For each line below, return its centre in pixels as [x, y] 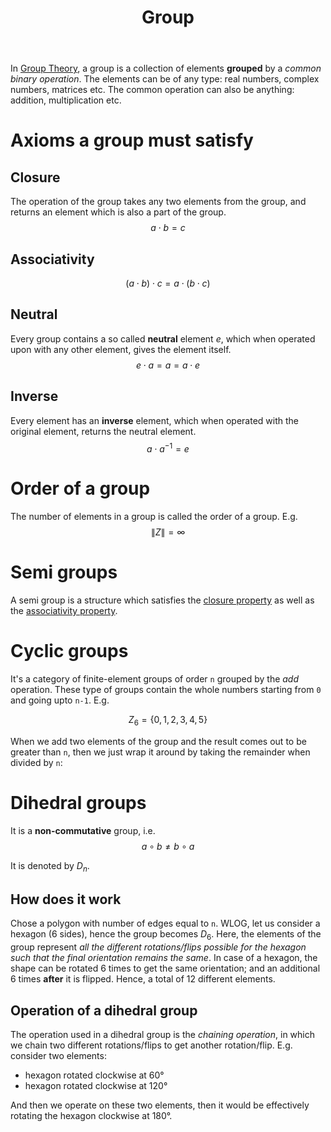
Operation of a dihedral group [104, 1010]
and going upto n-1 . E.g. [60, 700]
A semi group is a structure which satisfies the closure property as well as [162, 600]
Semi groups [64, 572]
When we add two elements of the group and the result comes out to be [158, 741]
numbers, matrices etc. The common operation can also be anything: [152, 90]
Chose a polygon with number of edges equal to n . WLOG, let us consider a [165, 923]
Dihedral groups [78, 803]
